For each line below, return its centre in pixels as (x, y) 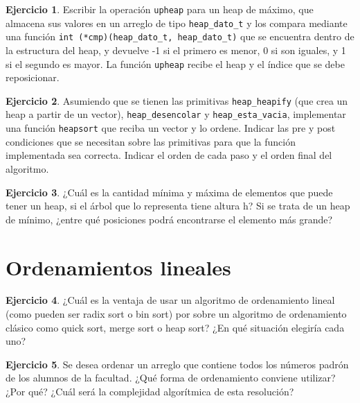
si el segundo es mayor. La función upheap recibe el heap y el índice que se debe (175, 63)
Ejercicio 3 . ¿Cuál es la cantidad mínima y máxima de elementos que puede (169, 192)
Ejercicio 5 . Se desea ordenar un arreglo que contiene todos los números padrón (177, 364)
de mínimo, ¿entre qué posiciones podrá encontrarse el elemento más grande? (169, 219)
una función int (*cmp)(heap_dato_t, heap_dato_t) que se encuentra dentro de (180, 36)
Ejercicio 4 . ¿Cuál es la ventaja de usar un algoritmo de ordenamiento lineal (170, 300)
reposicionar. (33, 77)
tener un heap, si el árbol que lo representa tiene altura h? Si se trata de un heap (178, 206)
